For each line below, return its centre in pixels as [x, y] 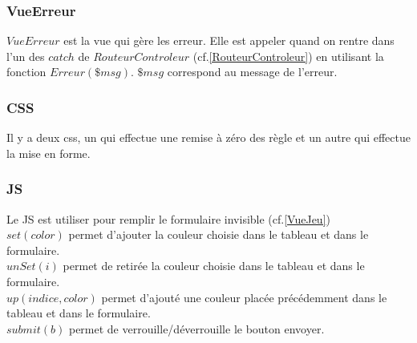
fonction [26, 72]
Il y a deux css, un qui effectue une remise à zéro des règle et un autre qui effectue [208, 137]
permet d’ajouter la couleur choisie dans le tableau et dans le [219, 234]
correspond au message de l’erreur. [252, 72]
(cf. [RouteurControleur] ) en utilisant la [288, 56]
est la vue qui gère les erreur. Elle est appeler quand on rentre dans [229, 40]
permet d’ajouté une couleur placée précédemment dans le [244, 297]
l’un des [26, 56]
